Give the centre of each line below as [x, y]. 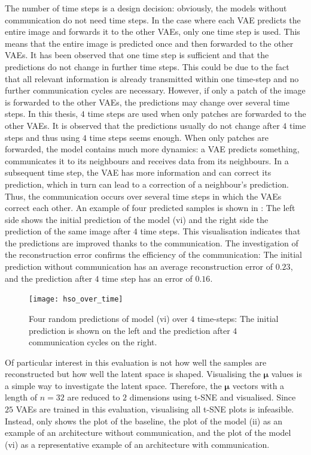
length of [21, 397]
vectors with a [258, 385]
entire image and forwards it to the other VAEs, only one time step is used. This [153, 31]
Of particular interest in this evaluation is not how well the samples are [136, 362]
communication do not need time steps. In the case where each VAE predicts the [153, 19]
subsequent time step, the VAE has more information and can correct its [138, 172]
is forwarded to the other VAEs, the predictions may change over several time [147, 102]
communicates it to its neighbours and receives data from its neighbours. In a [147, 160]
